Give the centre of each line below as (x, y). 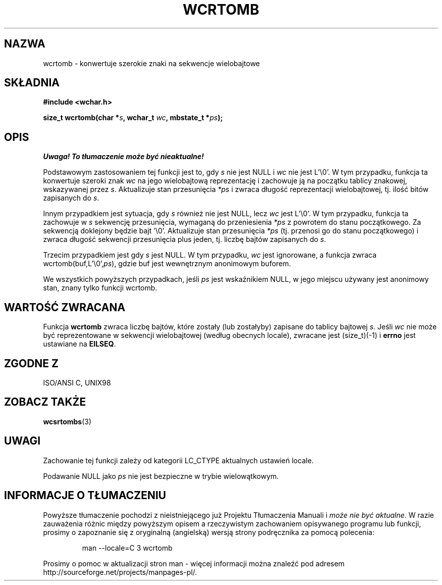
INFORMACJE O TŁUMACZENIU (85, 496)
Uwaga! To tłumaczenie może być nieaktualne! (124, 157)
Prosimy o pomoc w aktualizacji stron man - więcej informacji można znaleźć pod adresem (194, 563)
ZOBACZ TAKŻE (45, 402)
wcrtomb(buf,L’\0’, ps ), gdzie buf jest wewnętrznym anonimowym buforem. (167, 264)
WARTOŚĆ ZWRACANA (65, 307)
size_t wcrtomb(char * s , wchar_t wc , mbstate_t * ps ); (133, 118)
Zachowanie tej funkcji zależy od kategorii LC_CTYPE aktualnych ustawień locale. (178, 460)
